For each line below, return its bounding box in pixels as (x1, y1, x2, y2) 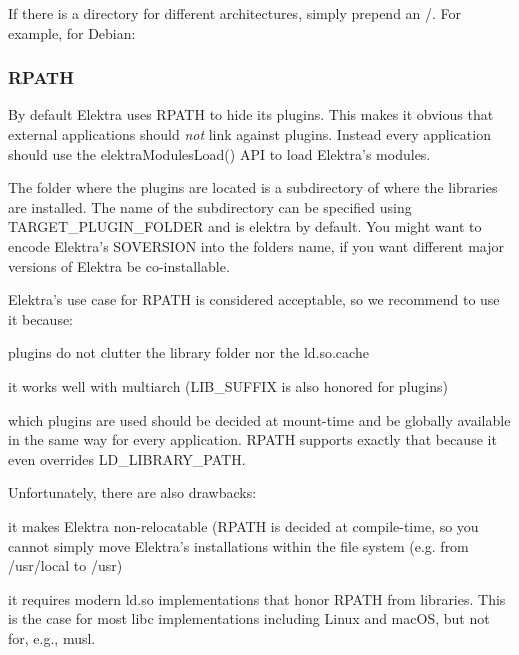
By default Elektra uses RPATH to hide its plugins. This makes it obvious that (8, 104, 494, 125)
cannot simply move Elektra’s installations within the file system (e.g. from (8, 535, 469, 556)
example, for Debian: (8, 22, 136, 43)
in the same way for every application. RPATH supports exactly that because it (8, 429, 497, 450)
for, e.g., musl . (8, 627, 96, 648)
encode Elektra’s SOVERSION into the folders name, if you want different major (8, 235, 504, 256)
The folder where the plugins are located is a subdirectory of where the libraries (8, 177, 498, 198)
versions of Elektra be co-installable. (8, 255, 230, 276)
